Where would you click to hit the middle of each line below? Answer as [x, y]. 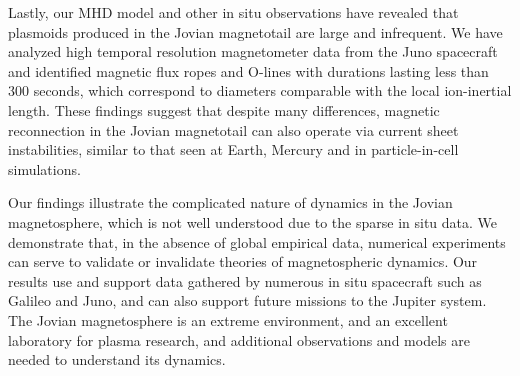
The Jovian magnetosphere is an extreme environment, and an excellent [228, 319]
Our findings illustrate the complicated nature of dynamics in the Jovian [230, 202]
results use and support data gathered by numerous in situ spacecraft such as [245, 280]
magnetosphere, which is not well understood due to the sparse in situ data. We [253, 221]
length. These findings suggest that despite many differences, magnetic [224, 109]
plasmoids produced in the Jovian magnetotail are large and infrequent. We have [255, 31]
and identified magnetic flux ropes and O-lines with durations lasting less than [248, 70]
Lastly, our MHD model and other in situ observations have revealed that [233, 12]
